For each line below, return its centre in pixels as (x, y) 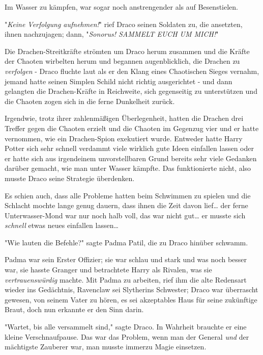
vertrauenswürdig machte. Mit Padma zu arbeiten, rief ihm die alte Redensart (126, 279)
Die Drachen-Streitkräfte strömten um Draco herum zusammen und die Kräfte (127, 51)
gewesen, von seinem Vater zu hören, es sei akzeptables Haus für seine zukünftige (131, 299)
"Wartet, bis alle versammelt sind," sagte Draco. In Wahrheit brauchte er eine (126, 327)
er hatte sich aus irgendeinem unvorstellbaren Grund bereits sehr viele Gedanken (131, 158)
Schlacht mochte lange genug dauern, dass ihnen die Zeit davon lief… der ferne (126, 205)
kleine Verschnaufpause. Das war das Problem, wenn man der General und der (127, 336)
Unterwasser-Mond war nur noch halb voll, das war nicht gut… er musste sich (125, 215)
